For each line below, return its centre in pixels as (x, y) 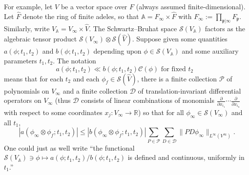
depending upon (117, 51)
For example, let (28, 6)
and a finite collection (95, 90)
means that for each (34, 78)
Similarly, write (27, 28)
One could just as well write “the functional (69, 147)
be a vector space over (94, 6)
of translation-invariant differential (189, 90)
